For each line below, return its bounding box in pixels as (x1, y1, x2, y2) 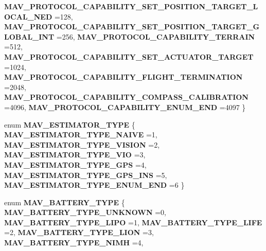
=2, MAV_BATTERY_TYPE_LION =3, (4, 227, 154, 238)
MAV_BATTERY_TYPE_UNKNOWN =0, (4, 207, 166, 218)
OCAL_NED (4, 11, 52, 22)
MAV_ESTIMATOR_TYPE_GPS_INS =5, (4, 169, 167, 180)
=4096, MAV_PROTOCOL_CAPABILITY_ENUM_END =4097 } (4, 101, 246, 112)
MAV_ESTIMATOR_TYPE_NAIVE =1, (4, 129, 157, 140)
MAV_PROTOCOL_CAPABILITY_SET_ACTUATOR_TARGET (4, 51, 254, 62)
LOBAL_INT (4, 31, 55, 42)
